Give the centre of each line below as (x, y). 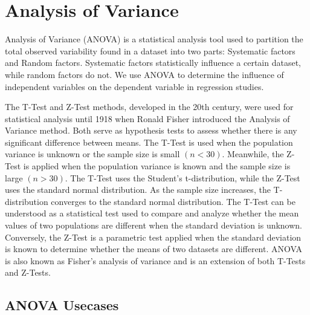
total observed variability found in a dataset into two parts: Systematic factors (150, 50)
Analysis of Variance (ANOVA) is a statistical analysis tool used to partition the (154, 39)
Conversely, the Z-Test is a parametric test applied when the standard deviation (153, 237)
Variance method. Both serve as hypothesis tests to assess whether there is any (151, 130)
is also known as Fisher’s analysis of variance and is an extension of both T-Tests (155, 260)
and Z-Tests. (28, 272)
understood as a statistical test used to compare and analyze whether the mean (152, 213)
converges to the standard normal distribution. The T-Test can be (173, 201)
